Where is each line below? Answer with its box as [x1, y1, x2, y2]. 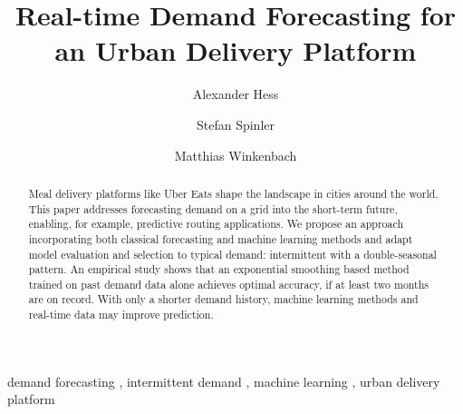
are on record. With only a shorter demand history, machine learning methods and [28, 291, 419, 307]
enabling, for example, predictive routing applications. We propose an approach [28, 216, 404, 232]
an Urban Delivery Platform [54, 32, 417, 69]
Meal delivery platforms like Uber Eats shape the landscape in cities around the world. [28, 185, 439, 201]
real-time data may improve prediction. [28, 307, 214, 322]
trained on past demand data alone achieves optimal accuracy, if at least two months [28, 276, 429, 291]
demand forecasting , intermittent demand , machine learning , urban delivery [7, 371, 440, 390]
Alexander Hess [192, 84, 279, 103]
